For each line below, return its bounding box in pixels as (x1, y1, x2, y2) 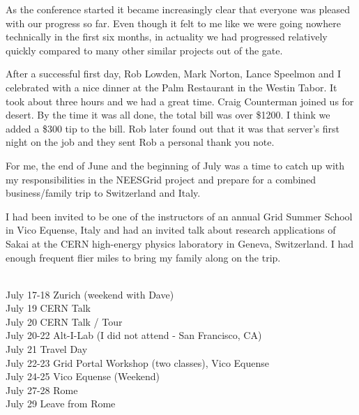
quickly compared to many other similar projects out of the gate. (6, 43, 283, 57)
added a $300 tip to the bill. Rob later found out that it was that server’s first (6, 121, 340, 135)
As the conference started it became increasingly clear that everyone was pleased (6, 2, 351, 16)
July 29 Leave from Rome (6, 396, 116, 411)
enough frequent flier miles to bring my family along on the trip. (6, 250, 281, 264)
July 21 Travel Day (6, 342, 88, 356)
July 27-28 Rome (6, 382, 78, 397)
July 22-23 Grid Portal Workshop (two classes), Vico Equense (6, 355, 270, 370)
